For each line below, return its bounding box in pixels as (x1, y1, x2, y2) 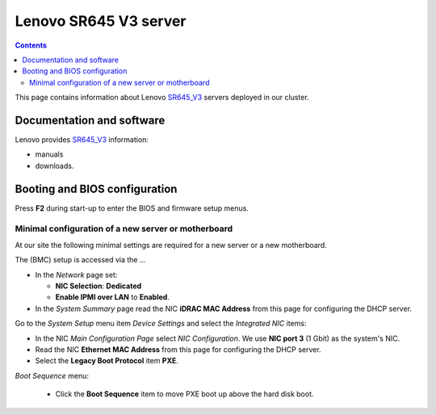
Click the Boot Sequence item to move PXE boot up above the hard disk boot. (55, 389, 314, 399)
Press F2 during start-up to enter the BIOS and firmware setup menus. (15, 203, 249, 213)
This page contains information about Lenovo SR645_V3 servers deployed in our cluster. (15, 93, 310, 103)
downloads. (35, 161, 74, 170)
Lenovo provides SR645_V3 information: (15, 135, 149, 145)
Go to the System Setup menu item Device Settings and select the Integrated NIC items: (15, 319, 307, 329)
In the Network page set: (35, 270, 118, 279)
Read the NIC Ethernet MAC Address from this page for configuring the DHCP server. (35, 344, 322, 354)
